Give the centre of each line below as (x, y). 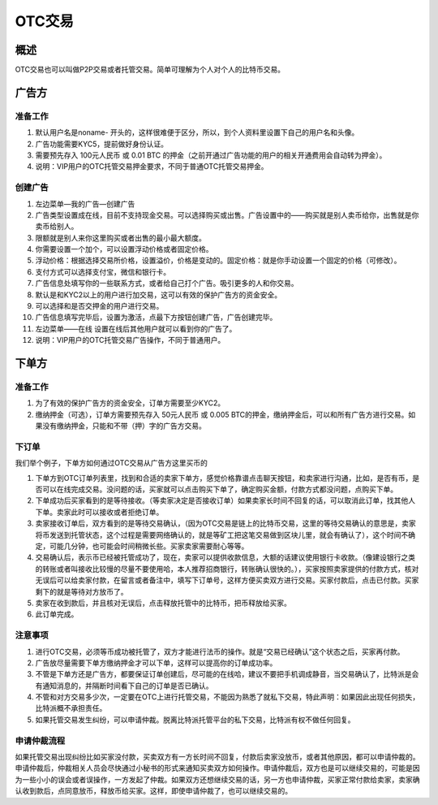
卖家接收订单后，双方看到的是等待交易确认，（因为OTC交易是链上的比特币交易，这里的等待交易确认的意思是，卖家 (226, 523)
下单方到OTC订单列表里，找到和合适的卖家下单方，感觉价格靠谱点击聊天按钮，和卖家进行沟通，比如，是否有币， (224, 478)
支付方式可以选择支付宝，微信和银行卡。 (103, 271)
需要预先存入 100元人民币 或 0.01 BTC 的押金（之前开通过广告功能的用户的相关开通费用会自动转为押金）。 (211, 155)
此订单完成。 (57, 614)
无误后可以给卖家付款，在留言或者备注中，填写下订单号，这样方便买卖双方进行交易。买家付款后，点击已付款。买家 (227, 580)
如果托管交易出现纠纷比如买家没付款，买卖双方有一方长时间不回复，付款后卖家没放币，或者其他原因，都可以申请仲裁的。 (217, 757)
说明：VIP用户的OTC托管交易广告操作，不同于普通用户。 (130, 340)
